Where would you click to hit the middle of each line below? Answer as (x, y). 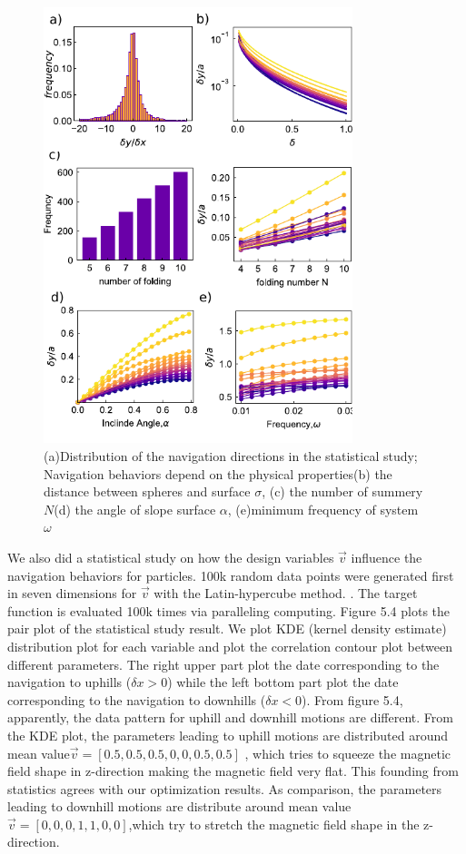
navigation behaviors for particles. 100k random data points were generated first (231, 575)
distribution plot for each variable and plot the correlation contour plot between (230, 646)
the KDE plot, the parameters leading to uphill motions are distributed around (228, 735)
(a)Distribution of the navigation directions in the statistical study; (231, 456)
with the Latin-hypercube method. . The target (286, 593)
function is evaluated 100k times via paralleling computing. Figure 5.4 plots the (229, 610)
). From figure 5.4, (352, 699)
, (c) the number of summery (342, 491)
